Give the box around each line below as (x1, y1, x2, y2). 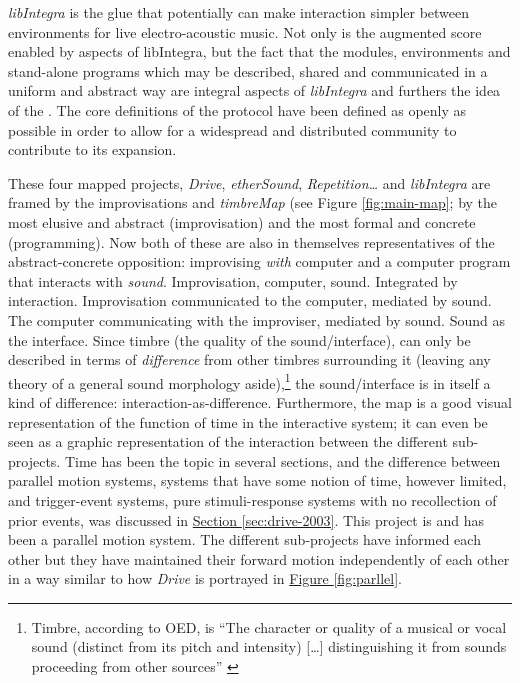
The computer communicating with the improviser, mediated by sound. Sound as (8, 309, 505, 330)
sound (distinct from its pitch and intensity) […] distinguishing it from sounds (31, 636, 507, 657)
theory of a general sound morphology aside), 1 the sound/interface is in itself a (8, 369, 491, 393)
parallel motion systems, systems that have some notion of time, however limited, (8, 470, 507, 491)
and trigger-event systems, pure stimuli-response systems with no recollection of (8, 489, 497, 510)
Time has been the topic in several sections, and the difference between (64, 450, 501, 471)
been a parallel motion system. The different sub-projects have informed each (8, 529, 481, 550)
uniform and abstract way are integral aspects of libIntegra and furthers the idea (8, 80, 501, 101)
